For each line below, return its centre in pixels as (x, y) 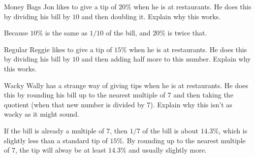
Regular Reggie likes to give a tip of (58, 49)
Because (16, 33)
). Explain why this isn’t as (191, 104)
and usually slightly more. (168, 150)
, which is (233, 130)
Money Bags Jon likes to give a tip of (60, 6)
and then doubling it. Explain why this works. (151, 16)
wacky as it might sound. (42, 114)
